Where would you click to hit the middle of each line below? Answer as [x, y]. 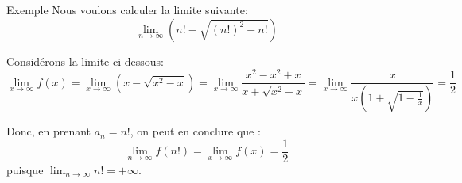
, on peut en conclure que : [195, 131]
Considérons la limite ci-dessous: [85, 61]
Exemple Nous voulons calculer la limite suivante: [127, 10]
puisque [25, 169]
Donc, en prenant [49, 131]
